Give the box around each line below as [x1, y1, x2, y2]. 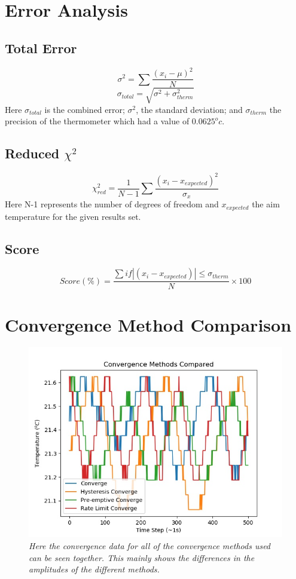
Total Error [5, 38, 77, 57]
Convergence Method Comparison [5, 312, 292, 336]
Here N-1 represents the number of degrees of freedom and [5, 198, 219, 210]
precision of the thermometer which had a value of [5, 115, 190, 127]
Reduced [5, 144, 60, 163]
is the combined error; [44, 103, 125, 115]
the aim [252, 198, 280, 210]
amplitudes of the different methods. [29, 563, 160, 575]
